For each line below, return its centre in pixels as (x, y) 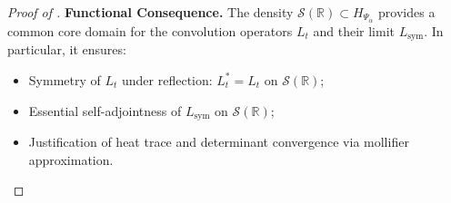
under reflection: (167, 79)
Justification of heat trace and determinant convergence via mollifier (219, 141)
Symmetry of (65, 79)
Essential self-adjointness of (105, 110)
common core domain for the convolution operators (150, 30)
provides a (407, 12)
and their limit (354, 30)
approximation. (71, 159)
